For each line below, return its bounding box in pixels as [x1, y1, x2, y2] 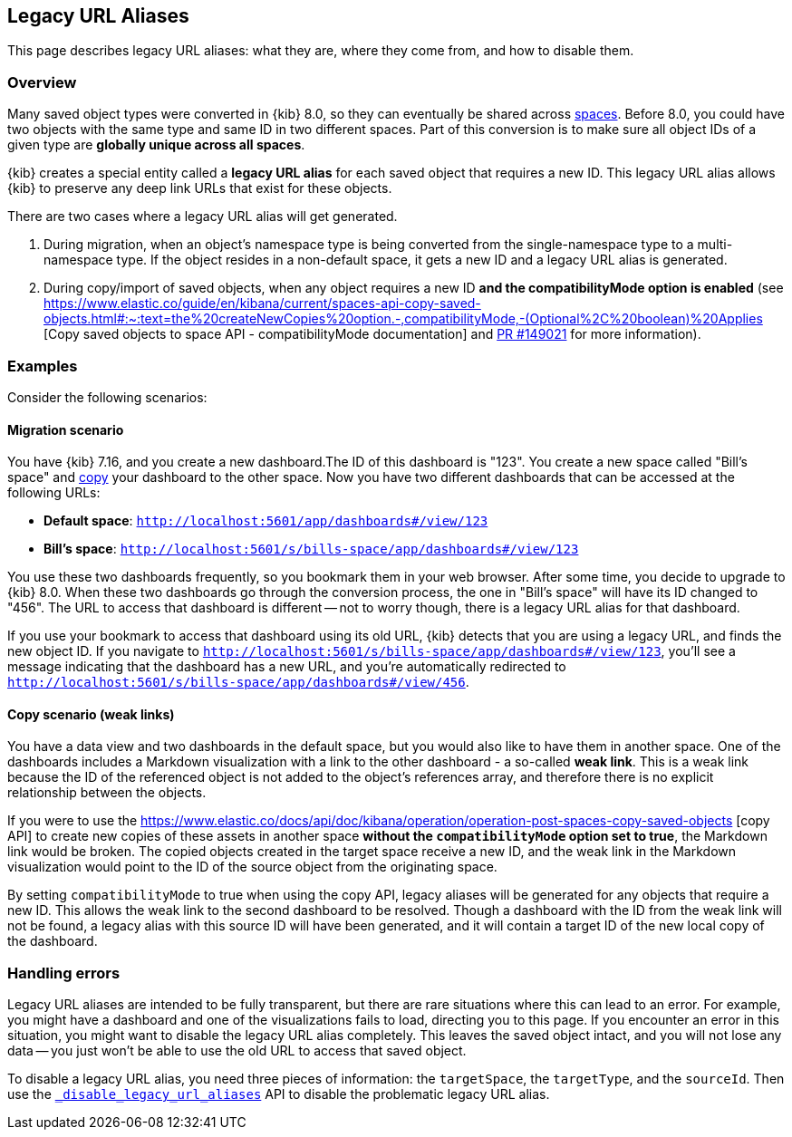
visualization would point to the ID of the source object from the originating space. [7, 859, 497, 875]
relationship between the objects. [7, 785, 207, 801]
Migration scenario [7, 421, 124, 438]
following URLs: [7, 485, 101, 501]
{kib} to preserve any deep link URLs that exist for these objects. [7, 180, 392, 197]
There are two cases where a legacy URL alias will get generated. [7, 208, 398, 225]
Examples [7, 356, 78, 375]
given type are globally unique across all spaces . [7, 137, 305, 153]
